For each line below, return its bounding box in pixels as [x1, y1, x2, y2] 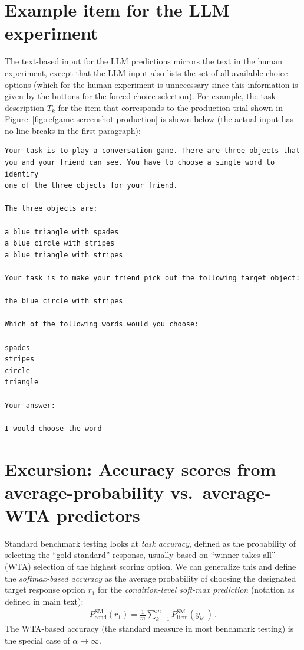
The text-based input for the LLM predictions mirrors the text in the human [5, 55, 283, 67]
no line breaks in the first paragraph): [5, 124, 141, 136]
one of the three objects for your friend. [5, 181, 178, 190]
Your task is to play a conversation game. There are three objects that [5, 146, 300, 155]
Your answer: [5, 401, 55, 410]
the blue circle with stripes [5, 297, 123, 306]
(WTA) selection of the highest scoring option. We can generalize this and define [5, 560, 296, 572]
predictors [57, 502, 140, 527]
